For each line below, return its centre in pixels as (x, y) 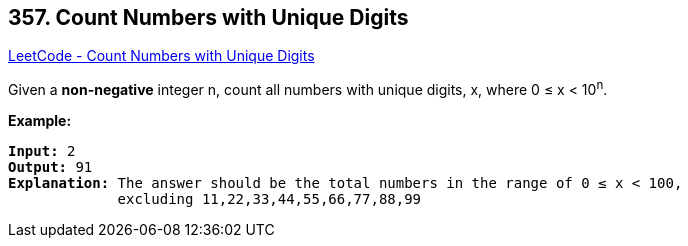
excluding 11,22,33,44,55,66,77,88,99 (269, 199)
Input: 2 (42, 151)
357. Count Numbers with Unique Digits (208, 17)
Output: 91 (50, 167)
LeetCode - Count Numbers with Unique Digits (161, 56)
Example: (40, 121)
